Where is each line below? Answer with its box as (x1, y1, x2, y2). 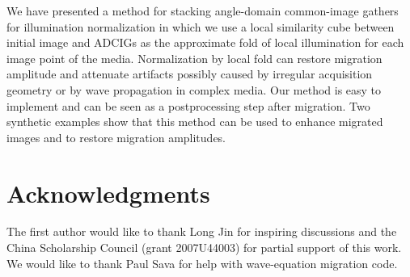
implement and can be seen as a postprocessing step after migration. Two (6, 97, 370, 114)
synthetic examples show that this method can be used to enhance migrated (6, 113, 383, 130)
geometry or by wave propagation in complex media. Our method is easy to (6, 81, 382, 98)
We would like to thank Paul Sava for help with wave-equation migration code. (6, 254, 398, 271)
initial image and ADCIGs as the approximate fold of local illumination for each (6, 34, 404, 51)
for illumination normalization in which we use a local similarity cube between (6, 18, 395, 35)
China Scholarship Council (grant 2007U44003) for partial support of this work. (6, 239, 402, 256)
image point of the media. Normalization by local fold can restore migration (6, 49, 383, 66)
